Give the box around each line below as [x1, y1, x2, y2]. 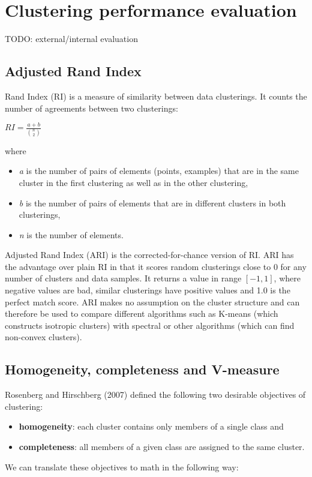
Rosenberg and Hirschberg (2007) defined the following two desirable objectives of [5, 388, 306, 401]
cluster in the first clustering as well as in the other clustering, [19, 176, 248, 188]
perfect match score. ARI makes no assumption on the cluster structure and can [5, 295, 300, 308]
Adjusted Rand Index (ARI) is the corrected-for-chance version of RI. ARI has [5, 248, 294, 261]
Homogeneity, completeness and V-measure [5, 360, 280, 379]
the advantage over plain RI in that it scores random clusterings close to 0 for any [5, 260, 307, 272]
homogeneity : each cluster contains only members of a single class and [19, 420, 284, 433]
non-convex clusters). [5, 331, 82, 343]
